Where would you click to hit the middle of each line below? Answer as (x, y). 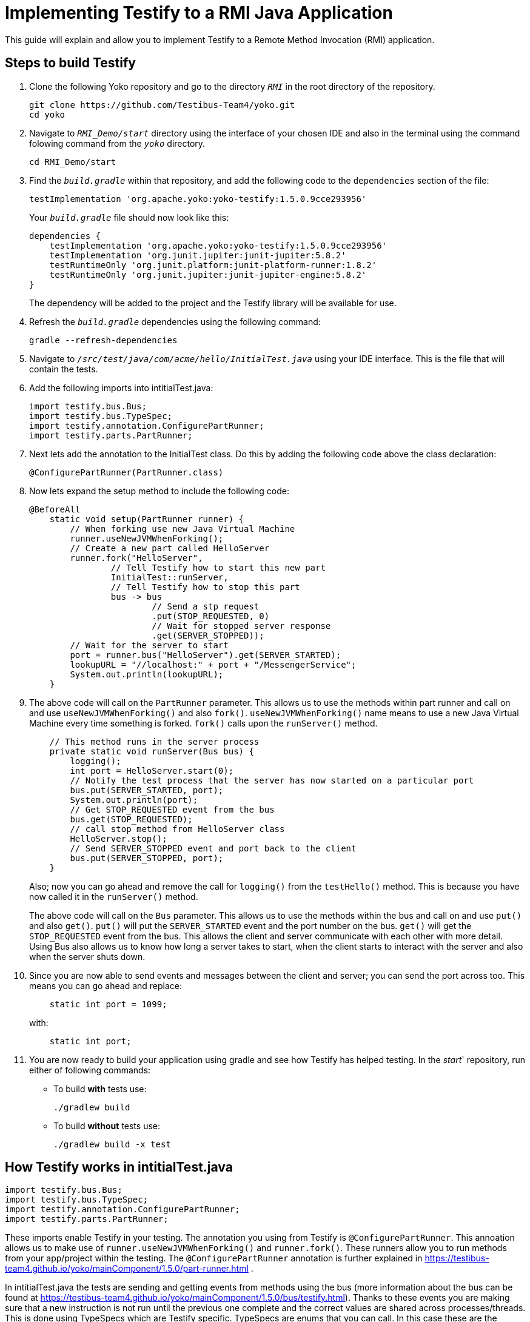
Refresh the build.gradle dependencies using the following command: (175, 321)
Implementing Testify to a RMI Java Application (199, 13)
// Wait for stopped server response (241, 626)
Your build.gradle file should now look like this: (129, 217)
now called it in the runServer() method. (114, 896)
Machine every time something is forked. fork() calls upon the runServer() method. (203, 723)
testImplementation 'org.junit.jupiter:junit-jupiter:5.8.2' (198, 255)
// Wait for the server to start (149, 645)
